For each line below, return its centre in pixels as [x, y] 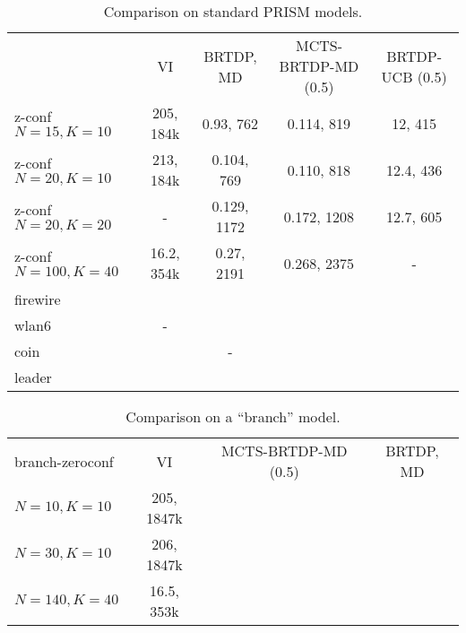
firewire [38, 299]
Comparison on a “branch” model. [233, 416]
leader [33, 377]
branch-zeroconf [64, 461]
